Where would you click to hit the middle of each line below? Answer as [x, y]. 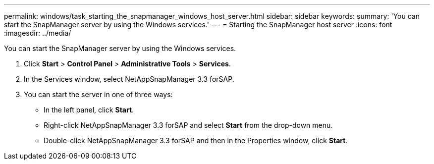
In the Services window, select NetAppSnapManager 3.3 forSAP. [129, 79]
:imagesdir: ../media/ [38, 33]
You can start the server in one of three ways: [98, 94]
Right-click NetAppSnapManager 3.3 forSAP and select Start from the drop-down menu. [188, 125]
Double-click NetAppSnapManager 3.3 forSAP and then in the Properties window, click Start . [196, 140]
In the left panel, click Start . [89, 110]
